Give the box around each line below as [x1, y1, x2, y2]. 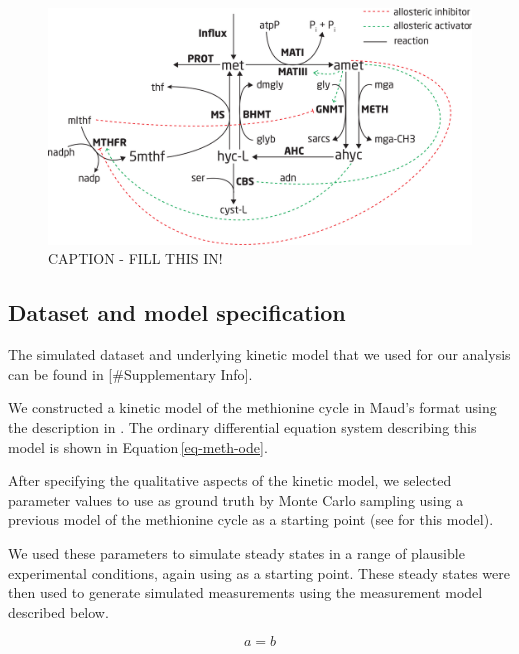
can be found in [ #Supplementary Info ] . [8, 363, 253, 384]
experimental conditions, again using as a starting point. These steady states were [8, 562, 510, 583]
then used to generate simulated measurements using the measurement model [8, 582, 483, 603]
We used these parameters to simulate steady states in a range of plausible [8, 542, 465, 563]
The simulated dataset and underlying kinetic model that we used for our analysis [8, 344, 511, 365]
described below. [8, 601, 109, 622]
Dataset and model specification [8, 297, 346, 328]
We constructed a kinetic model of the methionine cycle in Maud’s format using [8, 397, 497, 418]
